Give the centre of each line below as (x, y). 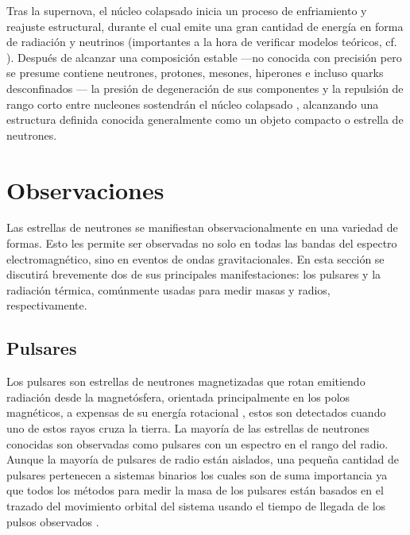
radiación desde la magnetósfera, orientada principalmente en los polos (178, 396)
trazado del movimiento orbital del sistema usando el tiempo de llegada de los (196, 505)
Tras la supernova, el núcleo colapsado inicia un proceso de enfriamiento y (187, 10)
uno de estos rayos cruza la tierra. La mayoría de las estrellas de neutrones (188, 428)
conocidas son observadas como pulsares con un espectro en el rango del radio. (197, 443)
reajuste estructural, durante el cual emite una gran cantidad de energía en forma (205, 26)
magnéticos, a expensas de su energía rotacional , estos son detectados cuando (196, 412)
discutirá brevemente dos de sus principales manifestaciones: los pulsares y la (194, 274)
